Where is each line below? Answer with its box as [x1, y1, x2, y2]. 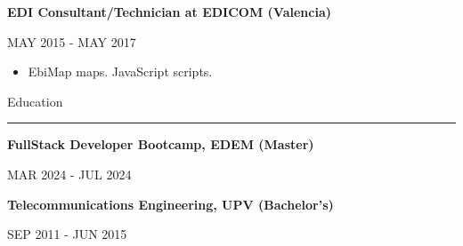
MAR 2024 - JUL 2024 [7, 164, 132, 183]
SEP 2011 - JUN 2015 [7, 225, 127, 243]
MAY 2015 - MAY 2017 [7, 32, 136, 51]
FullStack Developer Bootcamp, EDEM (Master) [7, 135, 314, 154]
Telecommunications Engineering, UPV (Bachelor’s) [7, 194, 334, 213]
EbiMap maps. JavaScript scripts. [28, 62, 213, 81]
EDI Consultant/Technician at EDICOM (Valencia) [7, 3, 331, 20]
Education [7, 91, 63, 110]
